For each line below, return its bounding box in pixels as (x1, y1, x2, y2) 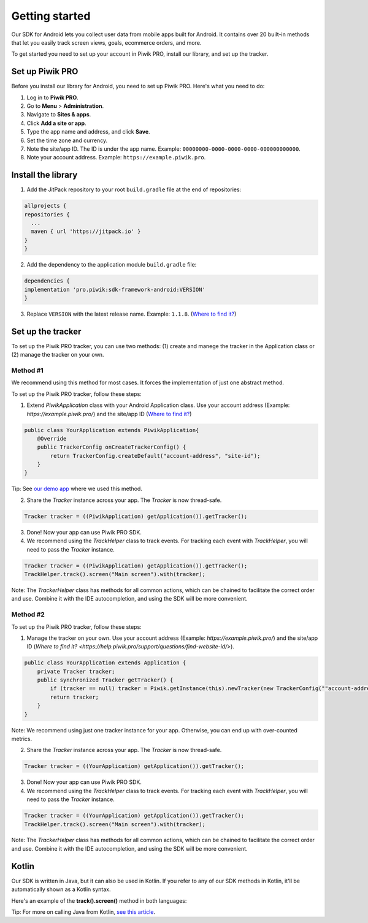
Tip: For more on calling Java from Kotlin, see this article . (11, 908, 156, 916)
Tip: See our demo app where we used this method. (11, 485, 142, 493)
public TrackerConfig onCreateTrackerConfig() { (37, 444, 186, 450)
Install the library (11, 170, 78, 180)
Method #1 (11, 367, 44, 374)
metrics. (11, 735, 33, 742)
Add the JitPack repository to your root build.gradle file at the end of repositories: (26, 186, 242, 193)
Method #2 (11, 610, 45, 619)
